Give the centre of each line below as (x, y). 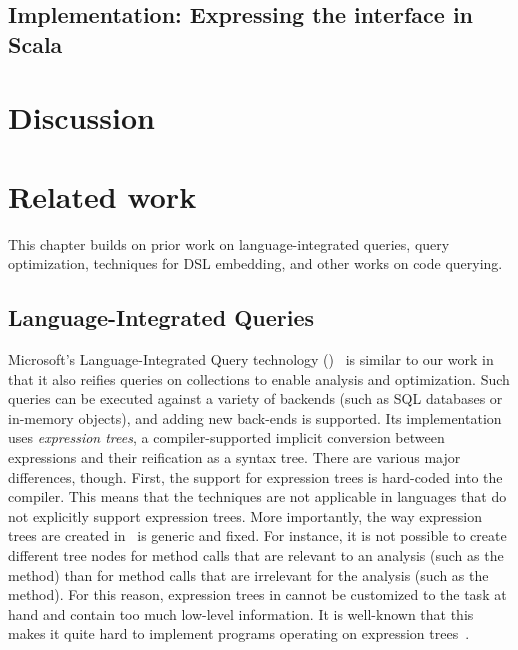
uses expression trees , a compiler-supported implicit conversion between (226, 437)
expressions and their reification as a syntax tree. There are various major (234, 457)
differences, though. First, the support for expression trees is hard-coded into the (255, 476)
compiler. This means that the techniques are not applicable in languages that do (257, 496)
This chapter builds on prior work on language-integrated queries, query (229, 243)
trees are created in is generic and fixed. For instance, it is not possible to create (257, 535)
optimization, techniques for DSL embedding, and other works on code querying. (255, 263)
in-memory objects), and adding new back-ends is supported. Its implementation (255, 417)
